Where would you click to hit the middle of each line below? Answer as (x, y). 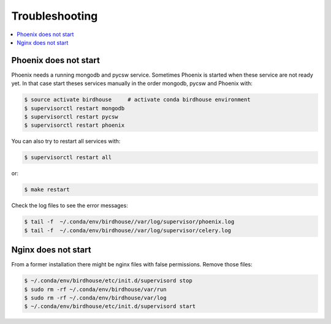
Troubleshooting (55, 16)
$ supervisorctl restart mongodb (74, 108)
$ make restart (47, 190)
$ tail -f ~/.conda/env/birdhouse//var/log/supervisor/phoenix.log (129, 222)
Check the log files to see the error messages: (70, 206)
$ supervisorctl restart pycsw (71, 117)
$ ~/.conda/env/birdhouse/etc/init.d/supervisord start (110, 307)
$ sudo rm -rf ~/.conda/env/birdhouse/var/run (95, 289)
